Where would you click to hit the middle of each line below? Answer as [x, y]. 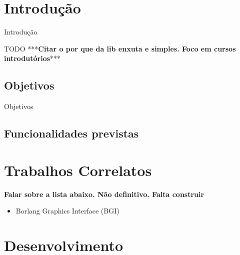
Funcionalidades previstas [71, 133]
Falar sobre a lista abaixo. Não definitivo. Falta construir [104, 194]
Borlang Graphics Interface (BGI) [67, 211]
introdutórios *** [32, 58]
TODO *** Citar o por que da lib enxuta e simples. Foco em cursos [120, 48]
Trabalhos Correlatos [78, 170]
